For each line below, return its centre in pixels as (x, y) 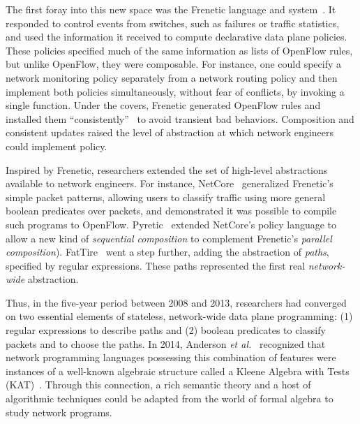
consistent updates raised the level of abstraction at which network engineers (170, 132)
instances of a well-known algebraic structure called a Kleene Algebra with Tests (178, 371)
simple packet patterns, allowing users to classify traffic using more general (166, 197)
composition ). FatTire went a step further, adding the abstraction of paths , (167, 252)
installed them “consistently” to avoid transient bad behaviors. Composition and (180, 118)
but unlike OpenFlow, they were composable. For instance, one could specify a (173, 64)
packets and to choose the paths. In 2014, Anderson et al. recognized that (166, 343)
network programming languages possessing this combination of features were (171, 357)
